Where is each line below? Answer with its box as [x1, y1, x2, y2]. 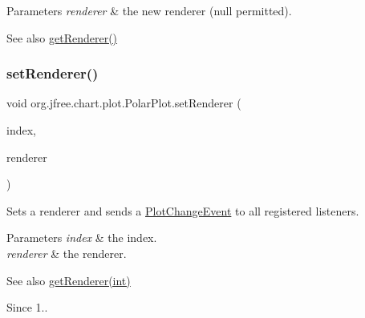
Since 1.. [6, 299, 48, 316]
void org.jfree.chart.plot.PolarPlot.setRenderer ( [6, 95, 241, 111]
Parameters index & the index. [6, 229, 157, 246]
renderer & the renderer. [6, 244, 127, 261]
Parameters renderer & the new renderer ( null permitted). [6, 2, 292, 18]
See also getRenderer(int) [6, 272, 131, 288]
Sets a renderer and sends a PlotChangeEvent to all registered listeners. [6, 202, 359, 219]
